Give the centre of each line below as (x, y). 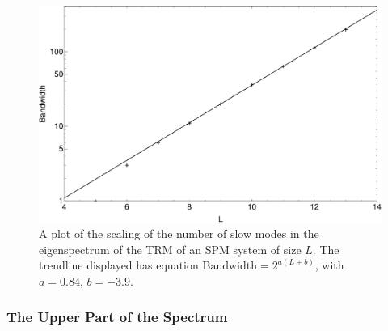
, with (329, 265)
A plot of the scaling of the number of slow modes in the (179, 233)
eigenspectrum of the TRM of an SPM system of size (170, 249)
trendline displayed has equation (119, 265)
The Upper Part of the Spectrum (117, 317)
